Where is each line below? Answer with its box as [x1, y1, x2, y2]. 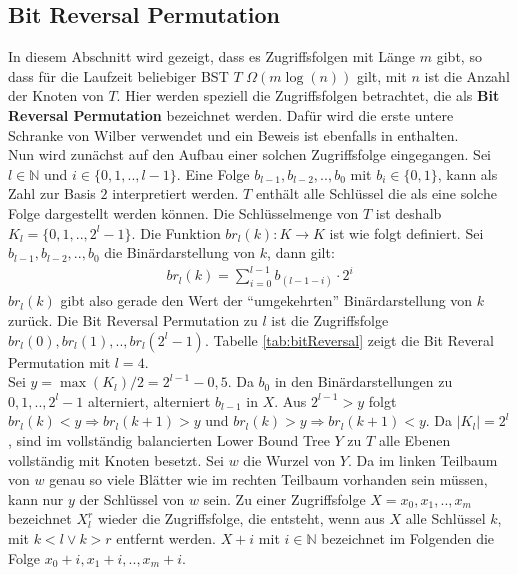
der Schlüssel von [79, 488, 185, 509]
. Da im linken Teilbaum [347, 449, 498, 470]
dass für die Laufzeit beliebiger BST [8, 65, 229, 86]
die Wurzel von [243, 449, 336, 470]
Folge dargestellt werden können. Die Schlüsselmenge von [8, 202, 359, 223]
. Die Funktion [131, 222, 221, 243]
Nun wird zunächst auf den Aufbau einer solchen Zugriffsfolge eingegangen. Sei [8, 144, 491, 165]
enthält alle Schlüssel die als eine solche [255, 183, 497, 204]
